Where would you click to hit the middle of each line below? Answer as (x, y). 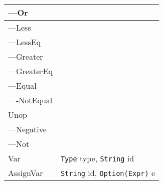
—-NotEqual (30, 100)
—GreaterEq (30, 71)
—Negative (27, 129)
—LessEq (25, 42)
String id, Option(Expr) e (108, 173)
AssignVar (26, 173)
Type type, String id (97, 158)
